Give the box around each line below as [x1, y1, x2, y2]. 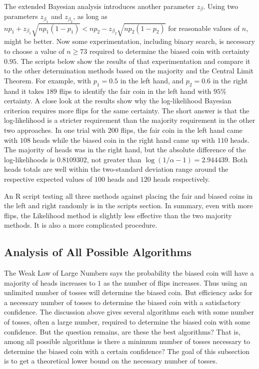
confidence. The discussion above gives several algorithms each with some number [4, 307, 254, 317]
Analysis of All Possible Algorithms [4, 244, 191, 260]
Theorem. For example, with [4, 75, 91, 85]
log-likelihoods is [4, 154, 55, 164]
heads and [107, 173, 138, 184]
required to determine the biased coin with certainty [89, 46, 249, 56]
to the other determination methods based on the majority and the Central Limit [4, 65, 254, 76]
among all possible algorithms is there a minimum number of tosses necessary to [4, 336, 250, 347]
